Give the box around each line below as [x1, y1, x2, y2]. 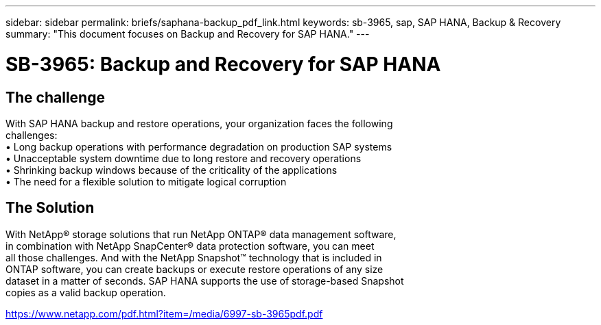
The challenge [5, 88, 105, 106]
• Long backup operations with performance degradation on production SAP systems [5, 140, 392, 153]
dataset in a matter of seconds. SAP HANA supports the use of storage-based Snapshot [5, 274, 404, 287]
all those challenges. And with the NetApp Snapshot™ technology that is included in [5, 251, 382, 263]
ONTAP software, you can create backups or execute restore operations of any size [5, 263, 384, 275]
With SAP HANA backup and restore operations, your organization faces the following [5, 117, 393, 129]
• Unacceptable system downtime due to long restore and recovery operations [5, 152, 362, 164]
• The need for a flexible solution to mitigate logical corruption [5, 175, 287, 187]
